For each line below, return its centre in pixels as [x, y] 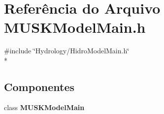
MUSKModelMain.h [75, 27]
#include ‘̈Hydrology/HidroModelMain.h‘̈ [67, 51]
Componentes [39, 86]
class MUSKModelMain [44, 107]
